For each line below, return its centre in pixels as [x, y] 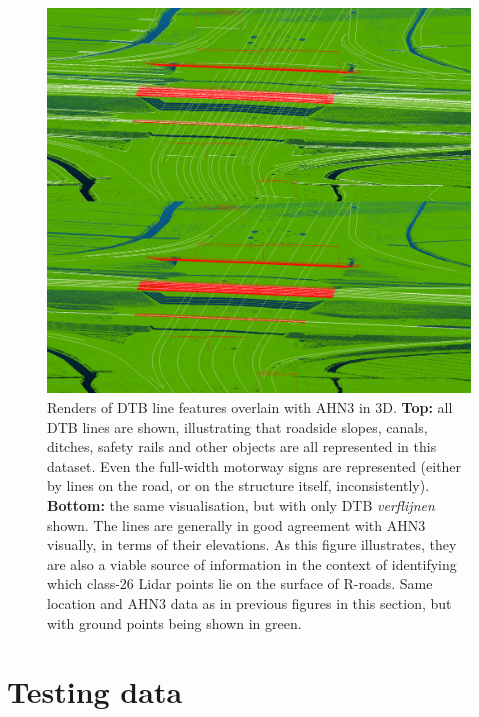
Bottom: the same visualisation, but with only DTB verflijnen [241, 505]
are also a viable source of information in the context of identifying [252, 563]
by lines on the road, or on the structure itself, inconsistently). [238, 485]
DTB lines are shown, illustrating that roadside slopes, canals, [237, 426]
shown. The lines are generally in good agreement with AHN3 [236, 524]
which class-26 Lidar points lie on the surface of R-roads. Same [240, 583]
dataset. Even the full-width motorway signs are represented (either [254, 465]
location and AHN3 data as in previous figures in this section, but [249, 603]
